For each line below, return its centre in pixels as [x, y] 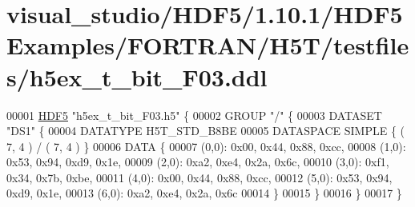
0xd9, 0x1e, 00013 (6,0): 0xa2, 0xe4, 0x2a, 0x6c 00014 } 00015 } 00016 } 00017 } [204, 193]
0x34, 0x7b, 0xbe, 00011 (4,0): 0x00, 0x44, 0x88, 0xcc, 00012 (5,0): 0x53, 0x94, [199, 177]
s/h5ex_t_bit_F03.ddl [137, 76]
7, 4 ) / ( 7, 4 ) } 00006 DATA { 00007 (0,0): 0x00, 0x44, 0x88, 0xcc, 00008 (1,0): [206, 146]
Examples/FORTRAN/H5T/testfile [208, 45]
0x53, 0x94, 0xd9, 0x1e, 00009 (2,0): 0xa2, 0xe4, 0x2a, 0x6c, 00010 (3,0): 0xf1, [198, 162]
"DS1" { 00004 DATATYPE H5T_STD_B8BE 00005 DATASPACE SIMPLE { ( [205, 131]
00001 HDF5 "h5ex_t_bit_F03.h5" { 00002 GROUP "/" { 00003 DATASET [194, 115]
